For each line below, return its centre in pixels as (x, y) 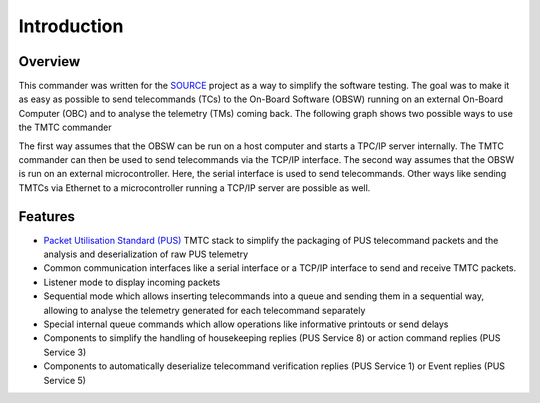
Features (46, 216)
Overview (49, 61)
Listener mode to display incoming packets (132, 282)
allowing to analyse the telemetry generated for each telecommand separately (204, 310)
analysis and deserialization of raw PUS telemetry (146, 254)
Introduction (71, 26)
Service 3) (65, 352)
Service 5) (65, 380)
